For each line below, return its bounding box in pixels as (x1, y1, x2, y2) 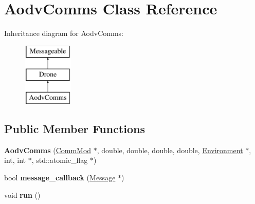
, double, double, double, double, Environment (97, 144, 243, 155)
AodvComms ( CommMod (4, 144, 92, 155)
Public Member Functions (4, 121, 145, 137)
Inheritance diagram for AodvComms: (4, 28, 123, 39)
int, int (4, 155, 26, 165)
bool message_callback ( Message (4, 172, 116, 183)
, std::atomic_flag (31, 155, 88, 165)
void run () (4, 189, 41, 200)
